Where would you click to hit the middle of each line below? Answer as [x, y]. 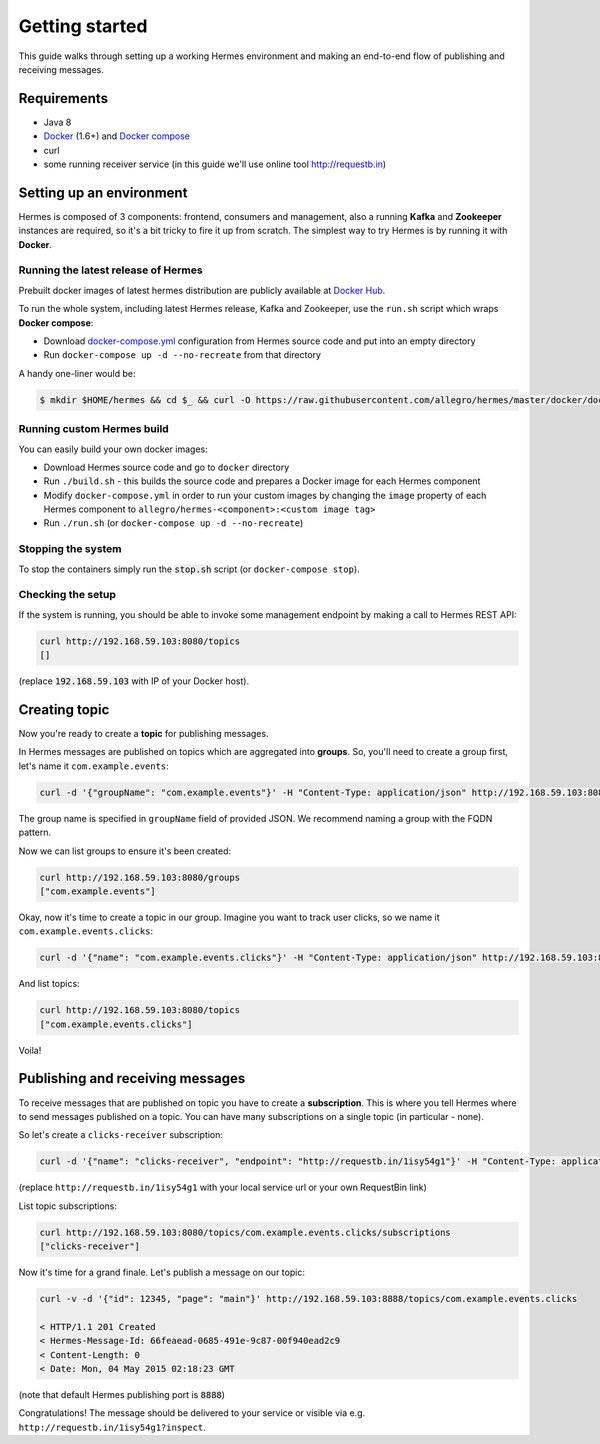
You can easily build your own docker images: [113, 449]
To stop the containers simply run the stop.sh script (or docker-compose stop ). [189, 569]
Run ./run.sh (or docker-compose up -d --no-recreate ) [173, 523]
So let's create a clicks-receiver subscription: [121, 1135]
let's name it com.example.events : [93, 766]
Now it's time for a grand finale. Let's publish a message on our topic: [161, 1272]
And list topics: [49, 984]
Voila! [30, 1050]
